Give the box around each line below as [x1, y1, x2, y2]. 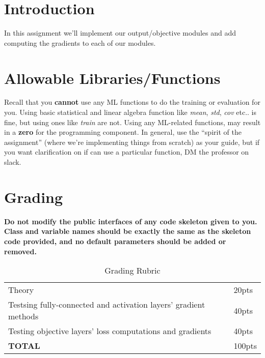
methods [8, 310, 39, 322]
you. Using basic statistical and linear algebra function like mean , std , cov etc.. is [4, 107, 256, 117]
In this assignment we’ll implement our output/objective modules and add [4, 27, 236, 38]
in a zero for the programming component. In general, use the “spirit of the [4, 127, 242, 137]
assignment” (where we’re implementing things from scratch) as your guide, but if [4, 136, 260, 147]
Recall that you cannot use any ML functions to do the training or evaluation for [4, 97, 260, 107]
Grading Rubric [104, 264, 161, 277]
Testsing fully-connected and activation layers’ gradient [8, 299, 205, 311]
